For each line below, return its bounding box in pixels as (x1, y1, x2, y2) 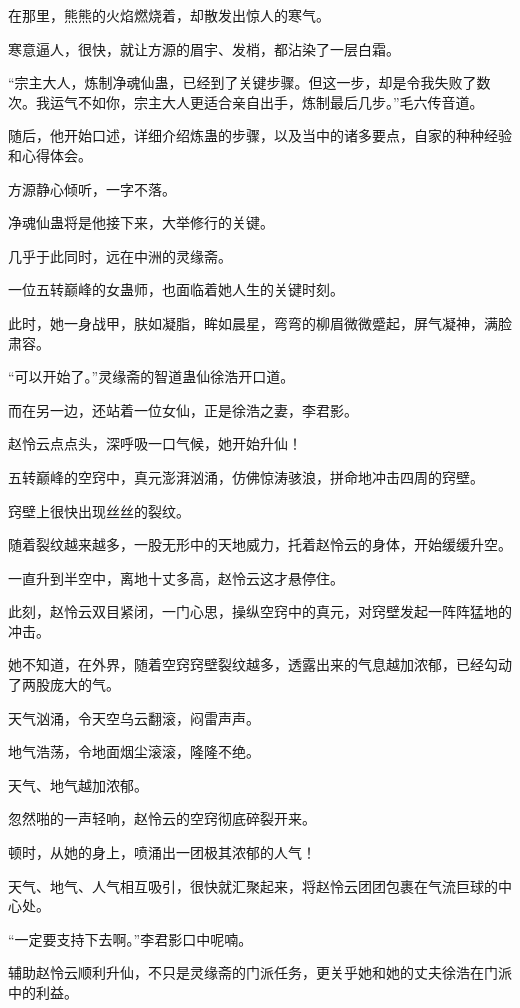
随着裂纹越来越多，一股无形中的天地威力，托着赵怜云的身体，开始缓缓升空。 (8, 534, 512, 555)
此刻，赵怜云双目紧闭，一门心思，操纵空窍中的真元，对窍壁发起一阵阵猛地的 (8, 601, 512, 622)
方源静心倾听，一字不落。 (8, 178, 176, 199)
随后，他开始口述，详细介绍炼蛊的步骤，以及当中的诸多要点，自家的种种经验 (8, 125, 512, 146)
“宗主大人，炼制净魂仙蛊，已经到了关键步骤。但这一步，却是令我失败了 (8, 72, 477, 93)
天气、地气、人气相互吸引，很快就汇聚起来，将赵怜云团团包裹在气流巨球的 (8, 875, 498, 896)
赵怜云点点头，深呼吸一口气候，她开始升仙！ (8, 433, 302, 454)
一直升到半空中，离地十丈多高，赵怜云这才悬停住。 (8, 567, 344, 588)
